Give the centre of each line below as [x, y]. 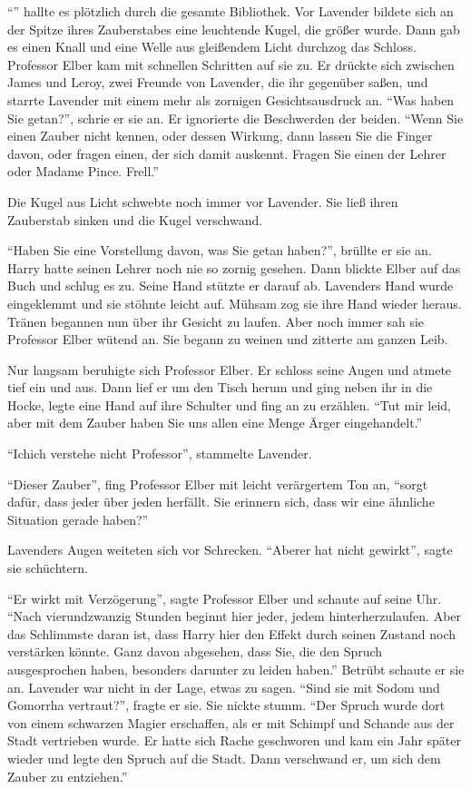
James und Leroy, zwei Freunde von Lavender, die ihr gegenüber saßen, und [218, 82]
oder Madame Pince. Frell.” [83, 171]
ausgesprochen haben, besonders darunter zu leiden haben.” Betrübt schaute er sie [236, 669]
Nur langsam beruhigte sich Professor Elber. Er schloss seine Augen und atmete [230, 369]
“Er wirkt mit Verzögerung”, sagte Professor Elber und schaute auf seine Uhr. [225, 598]
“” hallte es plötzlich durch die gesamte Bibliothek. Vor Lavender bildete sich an [231, 11]
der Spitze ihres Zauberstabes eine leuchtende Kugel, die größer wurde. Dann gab [234, 29]
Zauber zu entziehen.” [68, 776]
